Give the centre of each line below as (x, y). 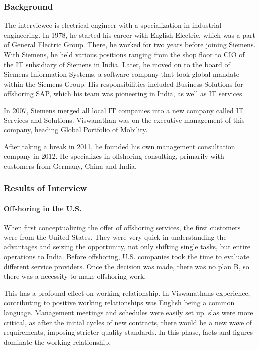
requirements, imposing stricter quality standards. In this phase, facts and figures (128, 332)
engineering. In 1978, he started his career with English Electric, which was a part (129, 35)
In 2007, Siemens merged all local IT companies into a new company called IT (124, 110)
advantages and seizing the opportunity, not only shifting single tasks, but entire (127, 247)
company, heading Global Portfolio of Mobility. (76, 130)
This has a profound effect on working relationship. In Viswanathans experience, (127, 292)
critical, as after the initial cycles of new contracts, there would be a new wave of (128, 322)
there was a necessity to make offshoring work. (75, 276)
